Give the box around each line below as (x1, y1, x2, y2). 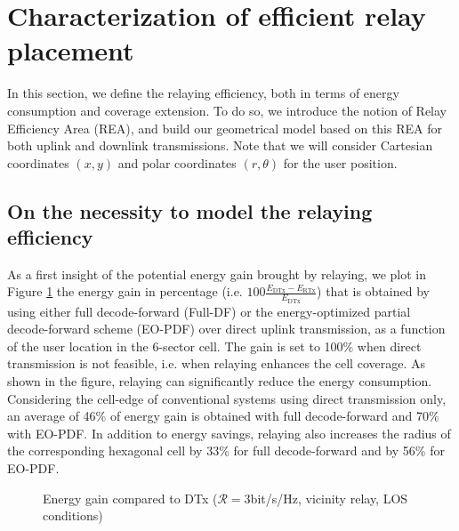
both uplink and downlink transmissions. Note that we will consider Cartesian (7, 136, 433, 155)
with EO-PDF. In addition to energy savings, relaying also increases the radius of (7, 423, 451, 442)
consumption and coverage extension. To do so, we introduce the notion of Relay (7, 101, 447, 119)
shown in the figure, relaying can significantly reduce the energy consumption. (7, 372, 432, 390)
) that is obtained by (317, 282, 430, 301)
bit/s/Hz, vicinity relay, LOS (250, 488, 408, 507)
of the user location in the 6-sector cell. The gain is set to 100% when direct (7, 336, 422, 355)
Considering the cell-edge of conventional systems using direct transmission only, (7, 389, 447, 407)
